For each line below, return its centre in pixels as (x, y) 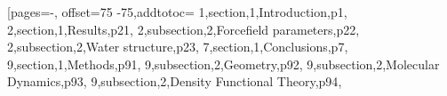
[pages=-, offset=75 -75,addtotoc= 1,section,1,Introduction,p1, (177, 12)
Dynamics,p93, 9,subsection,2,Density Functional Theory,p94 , (175, 81)
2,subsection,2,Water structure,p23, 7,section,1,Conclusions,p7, (178, 47)
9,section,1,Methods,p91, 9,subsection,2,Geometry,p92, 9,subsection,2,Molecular (223, 64)
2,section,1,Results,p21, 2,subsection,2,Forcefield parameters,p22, (184, 29)
